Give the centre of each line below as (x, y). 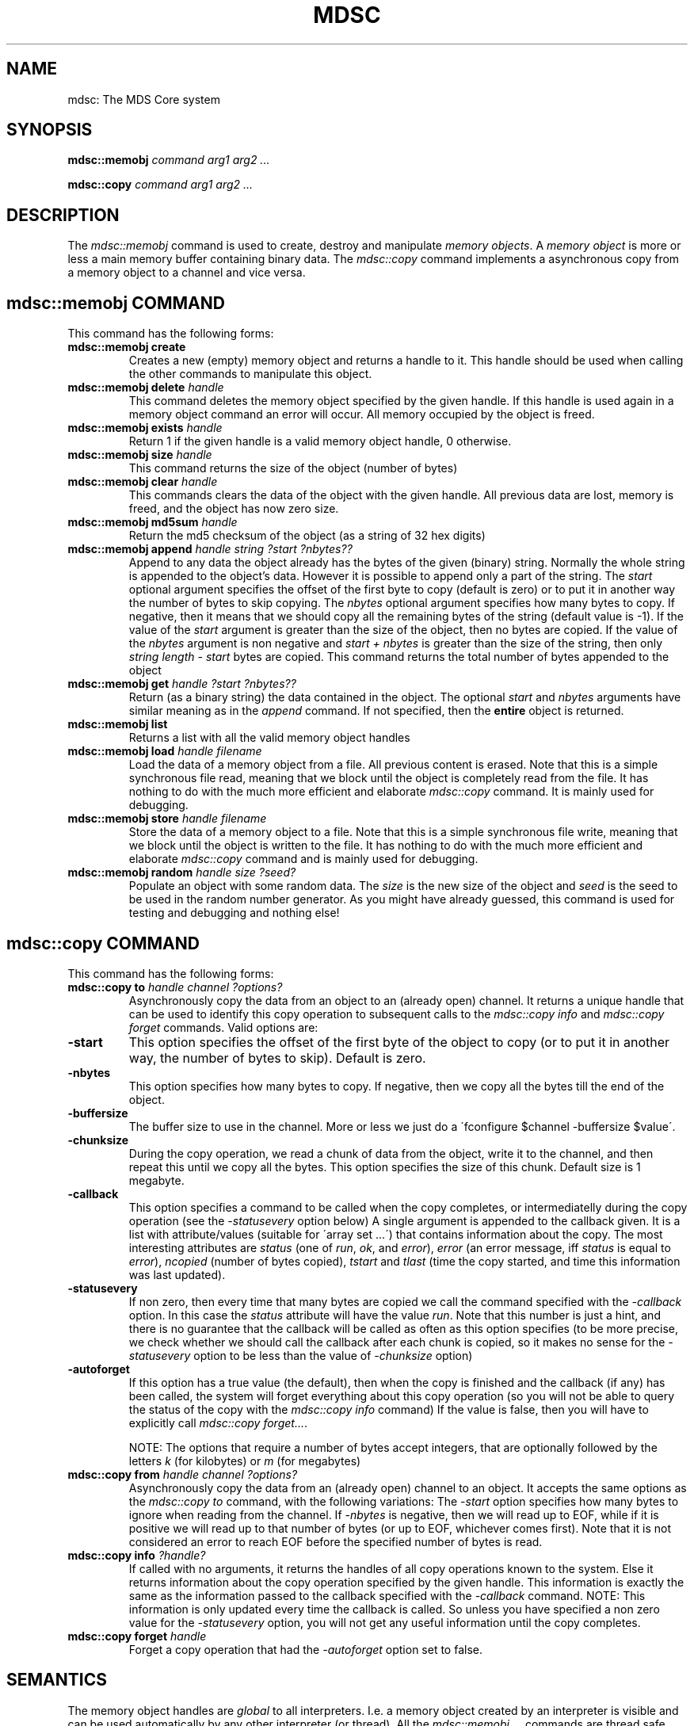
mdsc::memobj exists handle (145, 428)
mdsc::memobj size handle (140, 455)
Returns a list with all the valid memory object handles (269, 738)
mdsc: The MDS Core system (144, 99)
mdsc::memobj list (118, 724)
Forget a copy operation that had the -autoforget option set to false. (305, 1649)
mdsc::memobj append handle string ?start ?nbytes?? (210, 549)
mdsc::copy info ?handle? (137, 1555)
